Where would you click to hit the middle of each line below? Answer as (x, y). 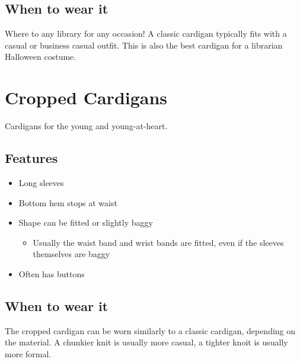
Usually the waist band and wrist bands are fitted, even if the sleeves (158, 242)
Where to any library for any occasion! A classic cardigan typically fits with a (146, 33)
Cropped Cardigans (86, 97)
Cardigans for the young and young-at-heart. (86, 126)
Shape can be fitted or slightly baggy (86, 222)
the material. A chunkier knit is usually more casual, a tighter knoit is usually (146, 342)
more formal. (28, 353)
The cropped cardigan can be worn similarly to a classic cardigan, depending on (150, 330)
